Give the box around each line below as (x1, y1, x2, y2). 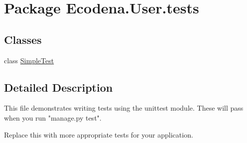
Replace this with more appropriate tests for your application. (4, 129, 193, 140)
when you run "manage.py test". (4, 112, 102, 123)
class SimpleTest (4, 55, 54, 65)
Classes (4, 31, 42, 47)
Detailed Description (4, 79, 113, 95)
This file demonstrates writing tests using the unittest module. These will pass (4, 103, 244, 113)
